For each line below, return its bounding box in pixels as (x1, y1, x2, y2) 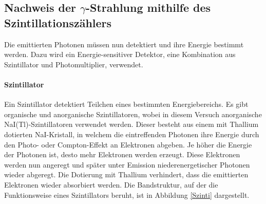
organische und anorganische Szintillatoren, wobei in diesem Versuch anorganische (4, 108, 262, 119)
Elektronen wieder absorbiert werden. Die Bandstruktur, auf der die (4, 179, 218, 190)
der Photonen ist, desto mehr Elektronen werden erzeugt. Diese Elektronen (4, 149, 240, 160)
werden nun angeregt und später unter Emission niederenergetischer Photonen (4, 159, 250, 170)
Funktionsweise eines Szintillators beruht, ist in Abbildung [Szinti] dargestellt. (4, 189, 250, 200)
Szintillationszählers (4, 14, 112, 30)
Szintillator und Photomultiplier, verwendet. (4, 59, 143, 69)
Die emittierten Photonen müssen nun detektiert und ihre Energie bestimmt (4, 39, 244, 49)
